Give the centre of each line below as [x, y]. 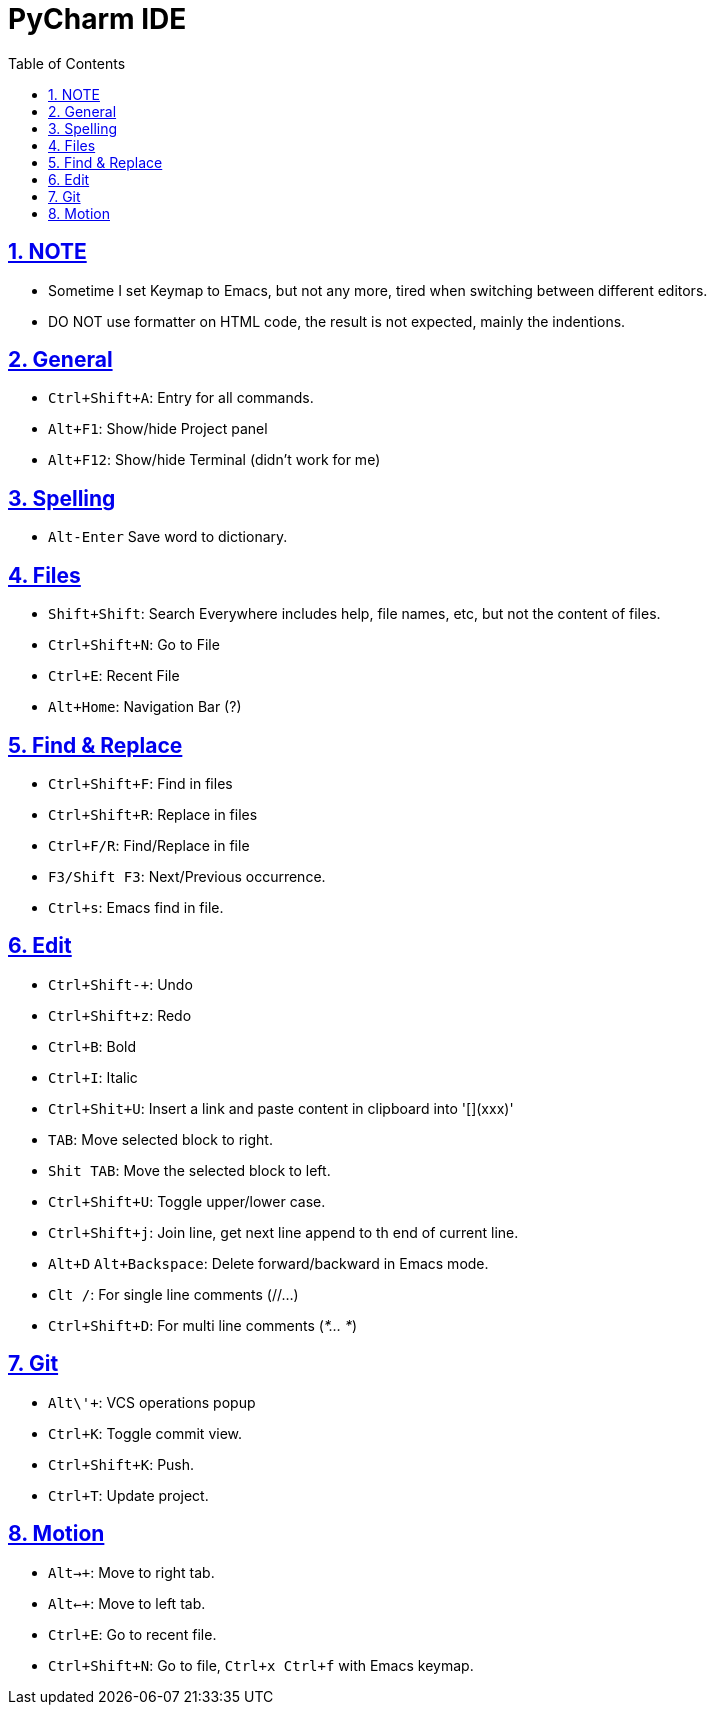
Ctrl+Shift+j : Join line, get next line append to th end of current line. [283, 1232]
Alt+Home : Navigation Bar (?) [145, 707]
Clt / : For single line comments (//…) [173, 1294]
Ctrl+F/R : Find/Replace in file [149, 845]
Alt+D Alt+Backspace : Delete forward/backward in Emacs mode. [268, 1263]
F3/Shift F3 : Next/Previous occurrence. [187, 876]
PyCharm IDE [97, 19]
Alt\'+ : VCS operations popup [152, 1402]
